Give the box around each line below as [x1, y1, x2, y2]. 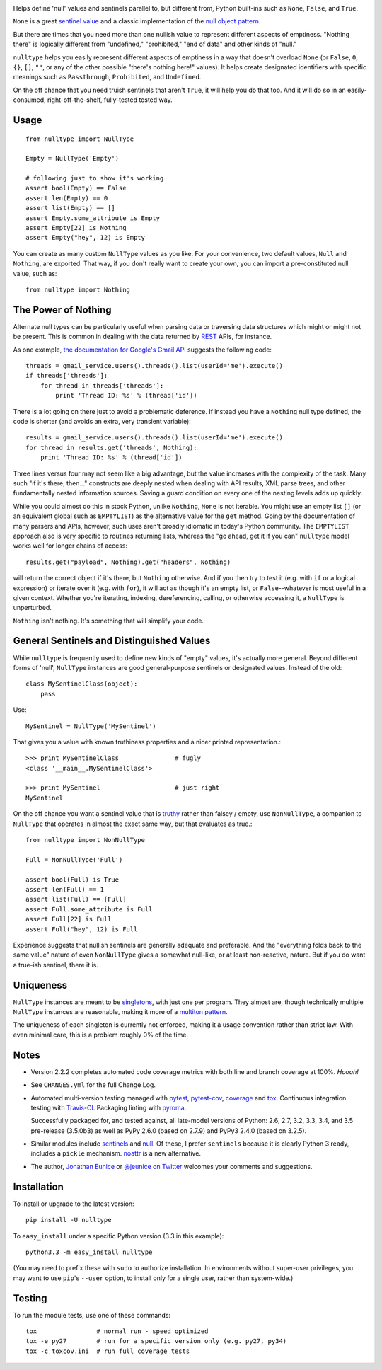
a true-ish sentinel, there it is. [13, 960, 98, 969]
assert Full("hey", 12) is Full [25, 925, 138, 933]
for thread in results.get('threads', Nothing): [25, 443, 197, 451]
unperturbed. [13, 604, 52, 612]
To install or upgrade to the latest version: [13, 1199, 134, 1208]
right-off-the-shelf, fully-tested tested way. [47, 96, 173, 104]
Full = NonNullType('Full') [25, 856, 123, 863]
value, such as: [13, 269, 57, 277]
